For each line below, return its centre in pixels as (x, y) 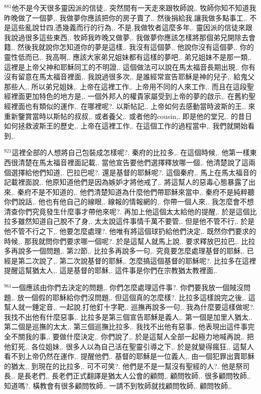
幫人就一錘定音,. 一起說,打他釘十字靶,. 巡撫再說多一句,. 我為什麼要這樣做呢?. (129, 307)
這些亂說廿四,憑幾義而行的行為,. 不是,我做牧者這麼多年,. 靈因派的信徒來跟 (132, 27)
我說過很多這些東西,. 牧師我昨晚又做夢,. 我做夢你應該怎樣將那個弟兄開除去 (126, 37)
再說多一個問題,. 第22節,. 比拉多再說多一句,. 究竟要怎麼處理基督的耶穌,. (128, 251)
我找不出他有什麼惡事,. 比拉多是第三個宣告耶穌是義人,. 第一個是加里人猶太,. (128, 316)
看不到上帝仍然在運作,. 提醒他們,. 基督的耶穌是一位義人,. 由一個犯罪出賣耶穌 (129, 356)
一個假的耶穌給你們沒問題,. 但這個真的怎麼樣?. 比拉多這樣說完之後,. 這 (140, 297)
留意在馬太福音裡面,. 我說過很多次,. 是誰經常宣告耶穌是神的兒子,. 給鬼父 (136, 77)
